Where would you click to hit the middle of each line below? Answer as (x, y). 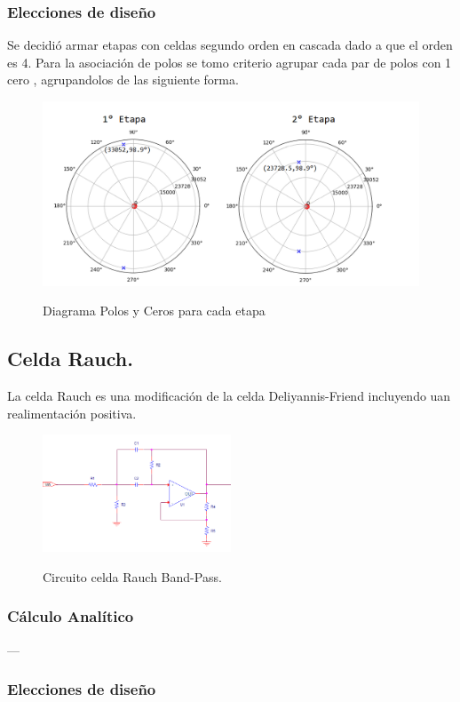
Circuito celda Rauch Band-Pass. (132, 576)
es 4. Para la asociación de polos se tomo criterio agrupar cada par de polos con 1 (230, 62)
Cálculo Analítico (71, 616)
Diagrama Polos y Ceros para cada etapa (154, 311)
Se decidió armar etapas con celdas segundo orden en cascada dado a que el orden (230, 45)
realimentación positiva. (72, 413)
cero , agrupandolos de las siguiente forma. (123, 80)
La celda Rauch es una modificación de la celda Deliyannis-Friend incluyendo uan (229, 396)
